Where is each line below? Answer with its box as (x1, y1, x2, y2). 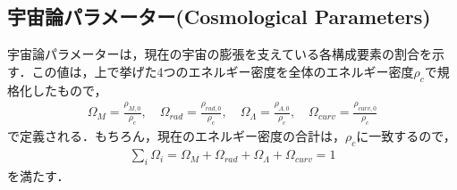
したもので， (31, 80, 107, 99)
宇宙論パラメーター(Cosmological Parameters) (7, 3, 431, 30)
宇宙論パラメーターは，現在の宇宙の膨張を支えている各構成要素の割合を (7, 45, 432, 63)
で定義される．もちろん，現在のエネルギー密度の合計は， (7, 127, 345, 145)
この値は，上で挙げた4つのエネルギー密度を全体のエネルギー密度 (31, 62, 414, 80)
